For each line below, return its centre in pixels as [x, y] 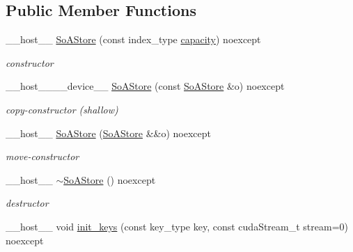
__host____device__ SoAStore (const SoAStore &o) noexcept [145, 86]
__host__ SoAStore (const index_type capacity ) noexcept [133, 39]
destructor [27, 203]
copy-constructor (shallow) [62, 109]
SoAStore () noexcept [110, 179]
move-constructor [42, 156]
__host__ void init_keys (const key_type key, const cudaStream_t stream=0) [177, 226]
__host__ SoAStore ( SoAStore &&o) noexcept [108, 133]
